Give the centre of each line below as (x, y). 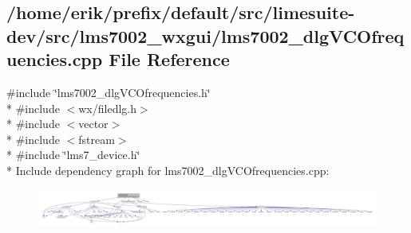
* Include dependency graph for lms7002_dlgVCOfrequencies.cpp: (168, 170)
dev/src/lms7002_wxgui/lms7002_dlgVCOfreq (205, 35)
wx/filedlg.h (107, 108)
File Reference (169, 59)
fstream (97, 139)
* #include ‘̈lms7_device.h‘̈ (73, 155)
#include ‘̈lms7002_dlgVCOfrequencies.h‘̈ (109, 92)
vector (93, 124)
